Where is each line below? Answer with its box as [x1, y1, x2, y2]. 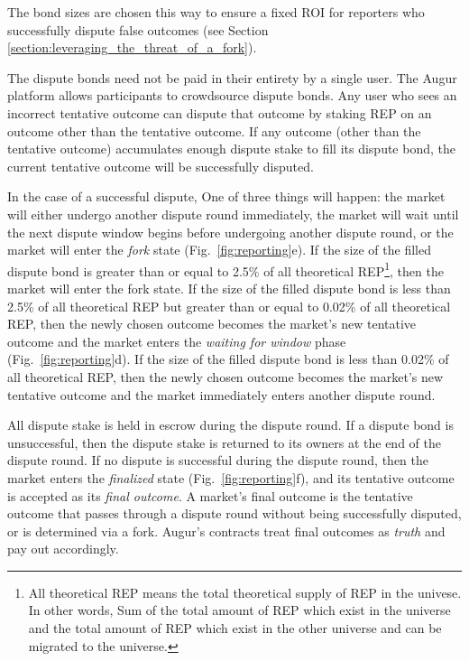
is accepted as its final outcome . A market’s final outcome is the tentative [7, 486, 413, 505]
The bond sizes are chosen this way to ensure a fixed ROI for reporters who [7, 3, 425, 21]
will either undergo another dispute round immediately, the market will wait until [7, 204, 459, 223]
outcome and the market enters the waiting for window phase [7, 331, 346, 350]
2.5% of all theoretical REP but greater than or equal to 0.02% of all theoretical [7, 296, 451, 315]
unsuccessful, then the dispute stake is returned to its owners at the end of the [7, 433, 441, 452]
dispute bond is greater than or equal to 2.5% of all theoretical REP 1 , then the [7, 258, 444, 280]
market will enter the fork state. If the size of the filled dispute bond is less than [7, 278, 451, 297]
